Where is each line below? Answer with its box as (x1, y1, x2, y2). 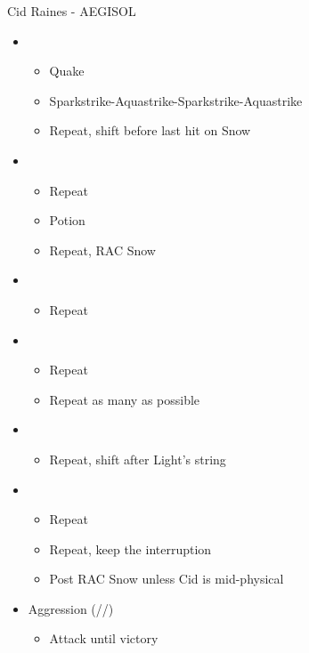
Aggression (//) (28, 599, 114, 617)
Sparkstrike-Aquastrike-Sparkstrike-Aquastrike (49, 91, 303, 109)
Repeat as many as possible (49, 390, 200, 408)
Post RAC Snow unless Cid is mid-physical (49, 569, 284, 588)
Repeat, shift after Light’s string (49, 449, 226, 468)
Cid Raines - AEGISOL (7, 2, 136, 20)
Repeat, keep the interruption (49, 539, 212, 558)
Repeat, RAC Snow (49, 240, 156, 259)
